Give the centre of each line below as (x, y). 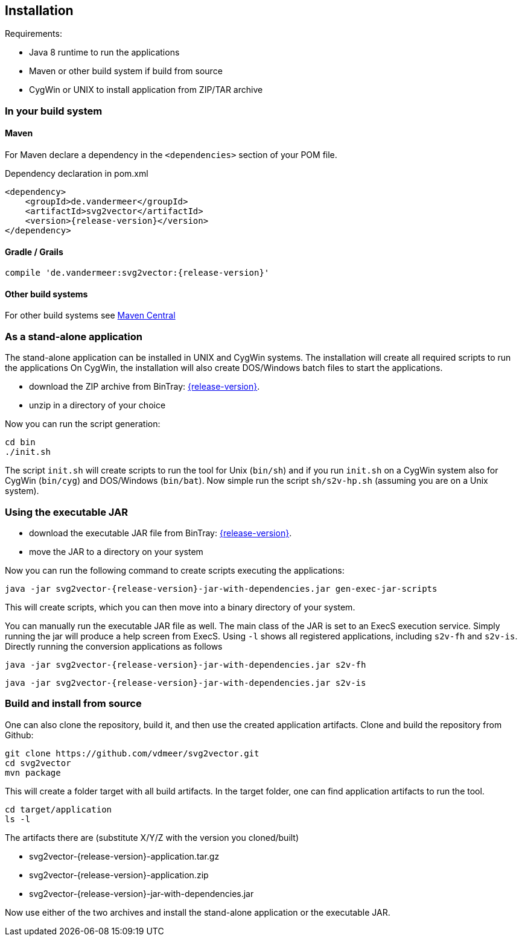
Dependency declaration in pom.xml (77, 174)
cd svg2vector (38, 763)
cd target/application (59, 809)
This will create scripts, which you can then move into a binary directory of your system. (180, 607)
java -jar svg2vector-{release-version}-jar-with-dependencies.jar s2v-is (186, 683)
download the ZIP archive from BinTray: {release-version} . (145, 387)
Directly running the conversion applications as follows (114, 646)
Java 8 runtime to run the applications (104, 52)
